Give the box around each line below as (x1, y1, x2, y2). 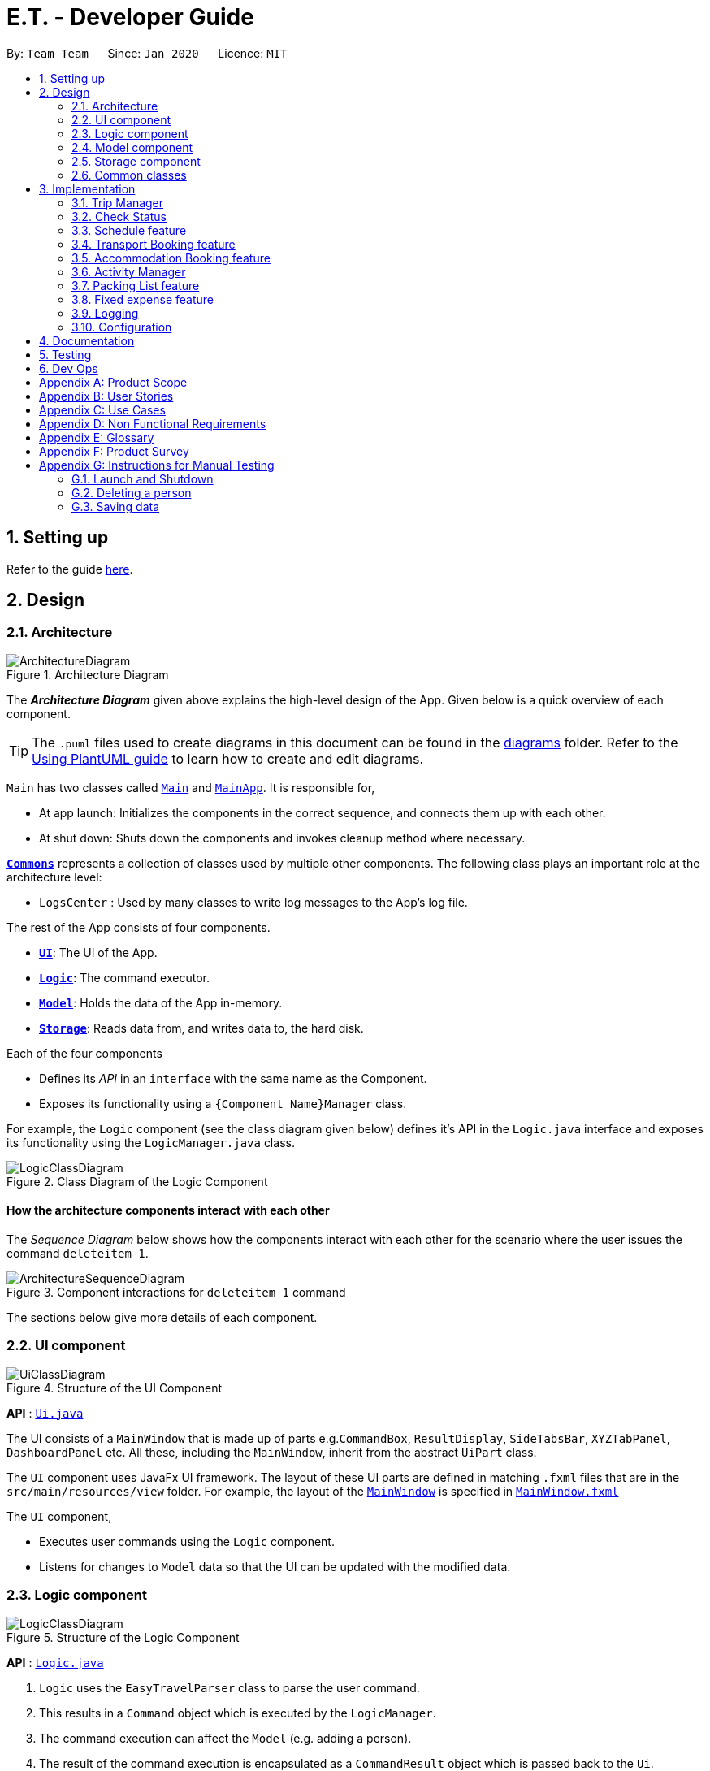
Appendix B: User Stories (39, 388, 174, 403)
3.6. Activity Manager (71, 264, 186, 279)
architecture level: (6, 869, 102, 884)
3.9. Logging (71, 305, 139, 320)
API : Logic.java (6, 1655, 104, 1669)
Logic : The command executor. (39, 970, 210, 985)
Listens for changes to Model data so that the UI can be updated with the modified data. (39, 1559, 511, 1574)
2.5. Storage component (71, 154, 201, 168)
